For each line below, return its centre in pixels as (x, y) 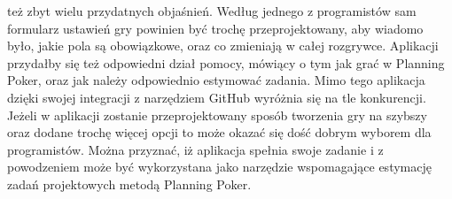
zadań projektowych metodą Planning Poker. (129, 184)
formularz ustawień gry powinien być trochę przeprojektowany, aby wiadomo (215, 28)
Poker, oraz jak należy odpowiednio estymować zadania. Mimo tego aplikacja (216, 80)
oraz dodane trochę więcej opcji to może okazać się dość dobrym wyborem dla (219, 132)
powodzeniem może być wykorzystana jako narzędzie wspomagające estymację (219, 167)
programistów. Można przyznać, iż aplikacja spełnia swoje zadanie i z (195, 149)
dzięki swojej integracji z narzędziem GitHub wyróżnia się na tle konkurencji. (217, 97)
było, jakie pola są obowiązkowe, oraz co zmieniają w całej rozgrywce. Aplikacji (223, 46)
